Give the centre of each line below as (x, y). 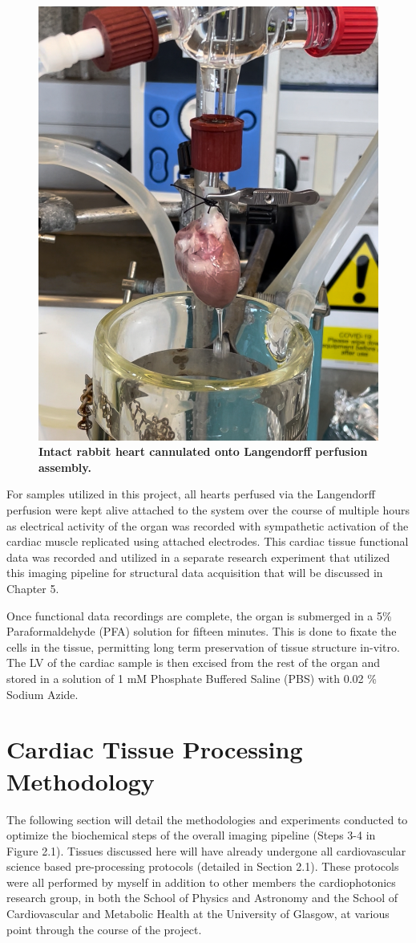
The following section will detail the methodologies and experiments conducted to (207, 819)
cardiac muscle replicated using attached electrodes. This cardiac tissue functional (208, 541)
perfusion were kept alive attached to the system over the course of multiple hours (208, 510)
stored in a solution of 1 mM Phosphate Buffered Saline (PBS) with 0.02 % (192, 678)
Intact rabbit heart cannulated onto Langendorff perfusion (203, 451)
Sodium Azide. (42, 694)
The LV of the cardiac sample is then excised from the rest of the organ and (194, 663)
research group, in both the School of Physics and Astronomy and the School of (202, 898)
